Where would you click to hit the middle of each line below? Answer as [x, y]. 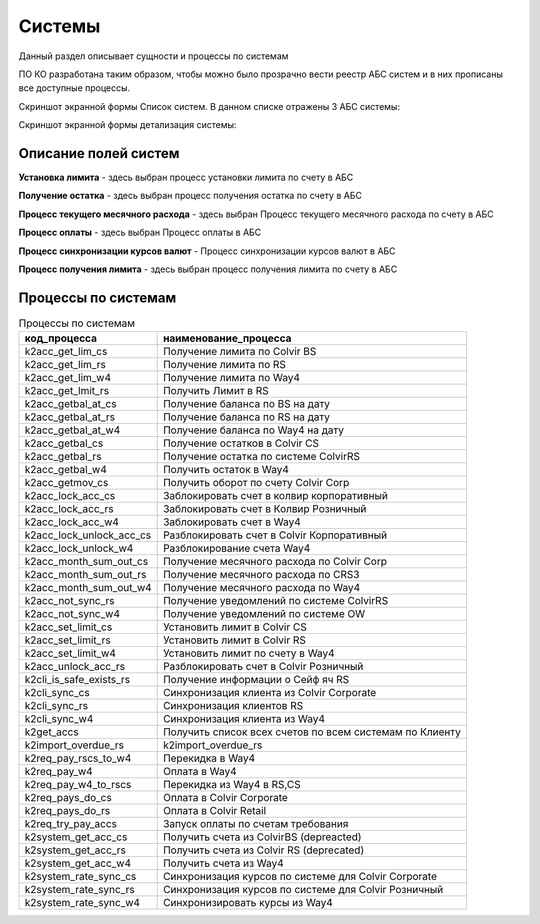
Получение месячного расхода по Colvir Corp [275, 562]
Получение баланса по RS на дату [246, 417]
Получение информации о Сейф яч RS [256, 680]
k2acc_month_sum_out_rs [85, 575]
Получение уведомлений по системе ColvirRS [276, 601]
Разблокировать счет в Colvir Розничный [263, 667]
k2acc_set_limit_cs [68, 627]
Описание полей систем [99, 153]
